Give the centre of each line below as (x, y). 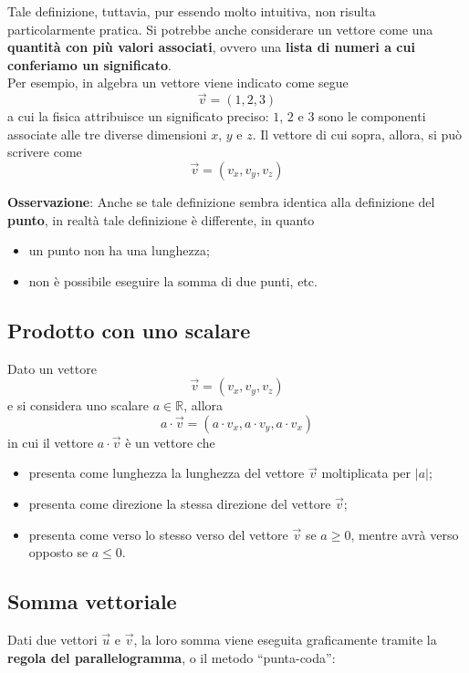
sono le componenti (372, 116)
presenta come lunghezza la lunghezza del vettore (167, 473)
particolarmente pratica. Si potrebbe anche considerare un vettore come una (220, 29)
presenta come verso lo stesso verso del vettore (158, 534)
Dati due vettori (52, 639)
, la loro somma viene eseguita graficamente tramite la (285, 639)
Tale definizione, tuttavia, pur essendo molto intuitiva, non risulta (192, 11)
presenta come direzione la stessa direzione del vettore (180, 503)
